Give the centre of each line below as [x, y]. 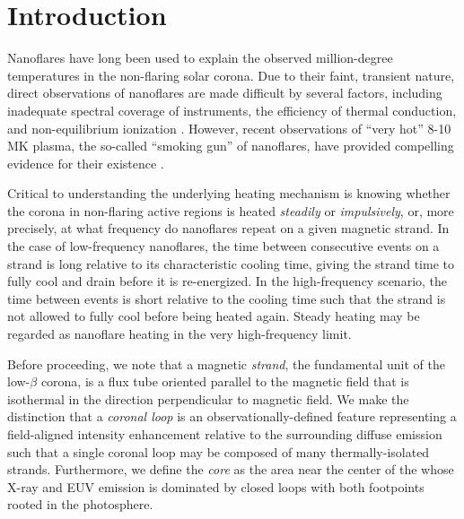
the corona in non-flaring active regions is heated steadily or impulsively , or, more [231, 210]
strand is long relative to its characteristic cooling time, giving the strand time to [231, 263]
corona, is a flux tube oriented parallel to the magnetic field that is [225, 381]
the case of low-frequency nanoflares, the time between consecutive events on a [223, 246]
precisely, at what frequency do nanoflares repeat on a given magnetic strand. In [228, 228]
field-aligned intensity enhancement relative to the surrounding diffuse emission [225, 434]
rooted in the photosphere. [80, 504]
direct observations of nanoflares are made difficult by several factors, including [225, 93]
